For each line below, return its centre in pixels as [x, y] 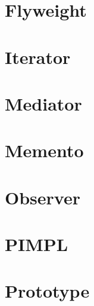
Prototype [47, 291]
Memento [44, 150]
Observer [43, 197]
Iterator [38, 56]
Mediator [43, 103]
